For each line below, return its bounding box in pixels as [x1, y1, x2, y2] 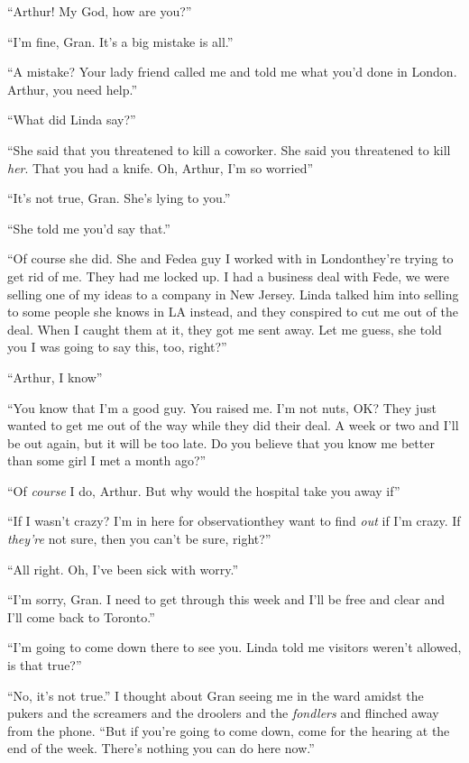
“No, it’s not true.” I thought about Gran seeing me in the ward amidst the [7, 685, 424, 704]
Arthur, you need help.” [7, 79, 137, 98]
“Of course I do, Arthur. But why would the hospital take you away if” [7, 481, 400, 500]
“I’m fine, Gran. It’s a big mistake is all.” [7, 32, 234, 51]
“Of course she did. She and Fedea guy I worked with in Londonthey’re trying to [7, 249, 454, 268]
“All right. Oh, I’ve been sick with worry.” [7, 559, 239, 578]
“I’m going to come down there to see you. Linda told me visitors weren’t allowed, [7, 638, 462, 657]
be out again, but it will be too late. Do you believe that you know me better [7, 433, 435, 452]
